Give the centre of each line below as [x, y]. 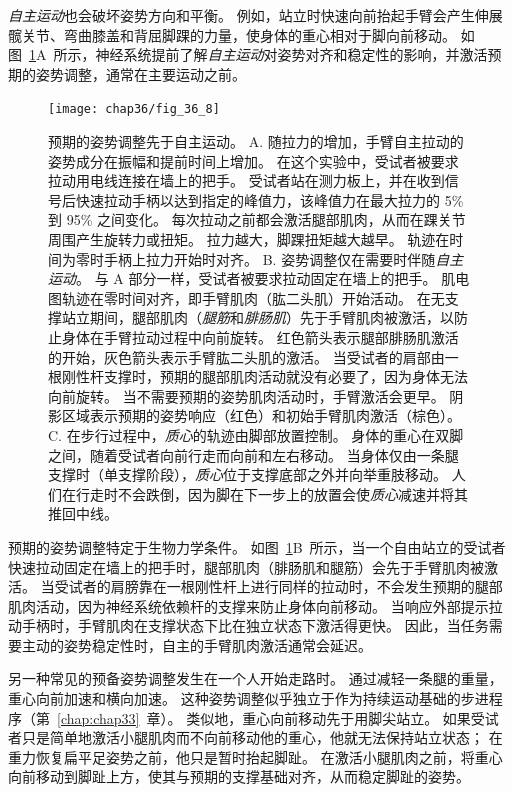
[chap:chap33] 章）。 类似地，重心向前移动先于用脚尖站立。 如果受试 [278, 717]
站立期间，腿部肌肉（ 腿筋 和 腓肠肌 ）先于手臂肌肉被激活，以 [257, 317]
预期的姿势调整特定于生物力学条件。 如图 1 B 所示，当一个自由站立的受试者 [257, 546]
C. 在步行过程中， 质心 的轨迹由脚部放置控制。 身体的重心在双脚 [256, 434]
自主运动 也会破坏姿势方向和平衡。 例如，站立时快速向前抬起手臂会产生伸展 [255, 15]
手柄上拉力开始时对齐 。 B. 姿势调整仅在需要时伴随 [269, 258]
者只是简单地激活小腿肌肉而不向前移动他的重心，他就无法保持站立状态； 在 [255, 737]
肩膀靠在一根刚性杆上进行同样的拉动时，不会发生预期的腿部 [306, 586]
